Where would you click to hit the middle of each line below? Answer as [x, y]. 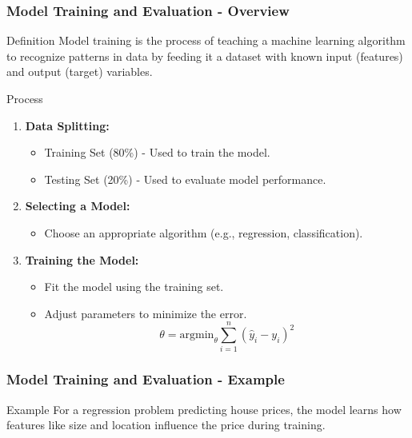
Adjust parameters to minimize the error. [146, 313]
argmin [197, 335]
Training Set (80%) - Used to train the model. [157, 152]
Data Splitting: [67, 125]
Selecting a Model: [78, 206]
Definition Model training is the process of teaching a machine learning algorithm [206, 40]
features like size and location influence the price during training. [166, 425]
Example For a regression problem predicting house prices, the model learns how [204, 409]
